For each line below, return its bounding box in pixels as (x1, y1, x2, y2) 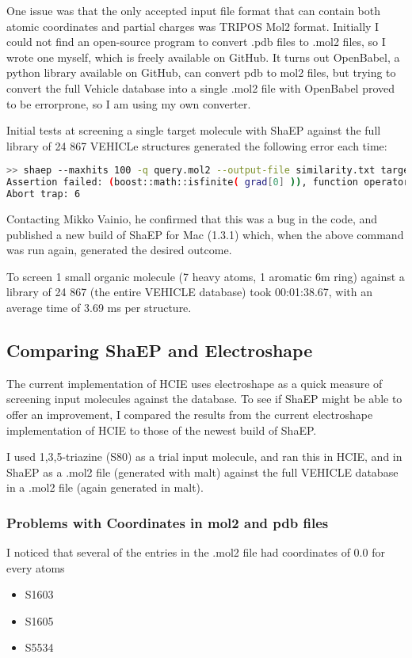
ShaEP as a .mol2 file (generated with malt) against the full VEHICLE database (6, 463, 399, 480)
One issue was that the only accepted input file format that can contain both (6, 2, 380, 18)
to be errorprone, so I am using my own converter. (6, 95, 251, 112)
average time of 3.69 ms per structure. (6, 299, 192, 315)
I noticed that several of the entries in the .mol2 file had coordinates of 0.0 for (6, 544, 385, 561)
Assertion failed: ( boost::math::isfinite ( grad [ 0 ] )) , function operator (6, 177, 410, 188)
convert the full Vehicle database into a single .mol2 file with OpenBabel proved (6, 79, 395, 96)
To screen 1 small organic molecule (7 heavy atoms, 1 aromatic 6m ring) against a (6, 268, 405, 284)
